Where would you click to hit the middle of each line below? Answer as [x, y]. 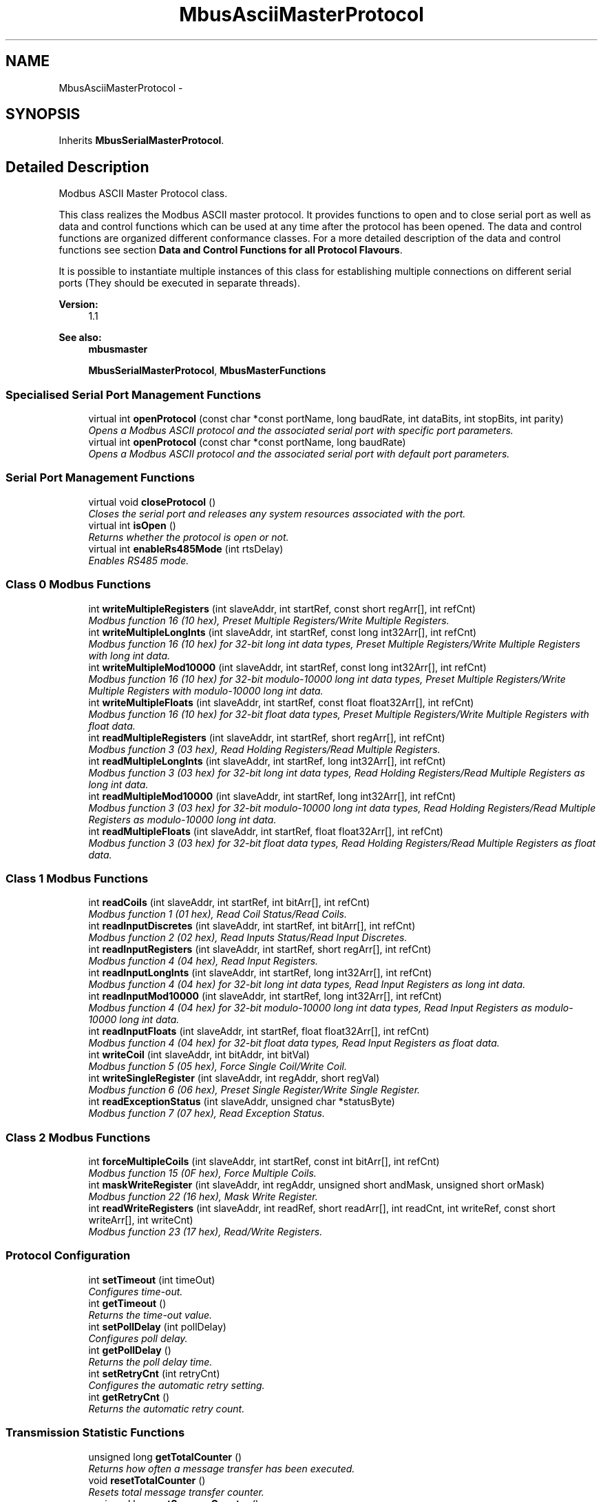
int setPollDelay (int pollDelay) [157, 1326]
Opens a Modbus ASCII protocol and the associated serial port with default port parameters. [299, 454]
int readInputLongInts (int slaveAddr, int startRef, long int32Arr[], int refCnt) [260, 973]
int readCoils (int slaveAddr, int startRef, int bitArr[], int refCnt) [229, 903]
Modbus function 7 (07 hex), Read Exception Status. [207, 1113]
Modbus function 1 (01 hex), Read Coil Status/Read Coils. [218, 914]
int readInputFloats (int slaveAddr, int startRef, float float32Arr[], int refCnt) [259, 1031]
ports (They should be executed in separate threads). [179, 283]
